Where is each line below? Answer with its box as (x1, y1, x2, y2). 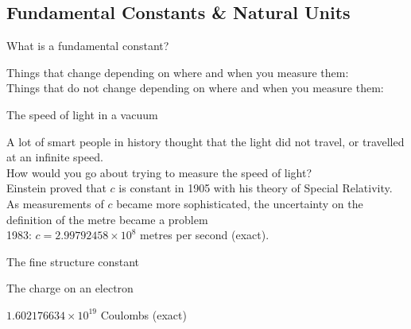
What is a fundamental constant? (6, 37, 169, 54)
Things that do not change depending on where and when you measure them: (6, 79, 384, 96)
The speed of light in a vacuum (6, 106, 158, 122)
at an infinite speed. (6, 149, 103, 165)
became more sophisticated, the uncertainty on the (116, 195, 363, 211)
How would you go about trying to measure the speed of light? (6, 164, 312, 180)
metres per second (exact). (140, 226, 269, 243)
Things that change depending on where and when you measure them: (6, 64, 349, 80)
